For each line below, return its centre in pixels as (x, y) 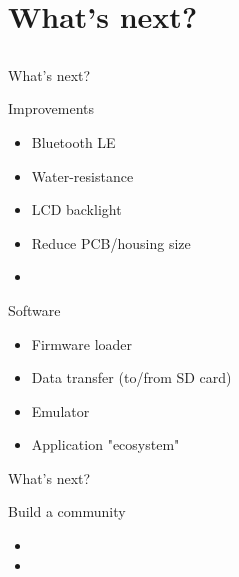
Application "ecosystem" (105, 444)
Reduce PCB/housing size (111, 242)
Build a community (67, 511)
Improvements (51, 108)
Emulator (60, 410)
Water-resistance (82, 175)
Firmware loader (82, 343)
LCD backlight (76, 209)
